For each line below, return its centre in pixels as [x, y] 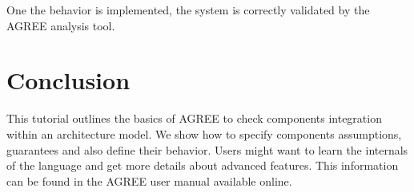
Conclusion [68, 80]
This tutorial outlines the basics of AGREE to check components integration [194, 118]
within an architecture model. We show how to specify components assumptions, [204, 133]
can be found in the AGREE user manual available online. [149, 180]
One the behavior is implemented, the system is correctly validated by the [188, 10]
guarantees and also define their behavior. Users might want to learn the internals [207, 149]
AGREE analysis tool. [61, 25]
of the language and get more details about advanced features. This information [203, 165]
